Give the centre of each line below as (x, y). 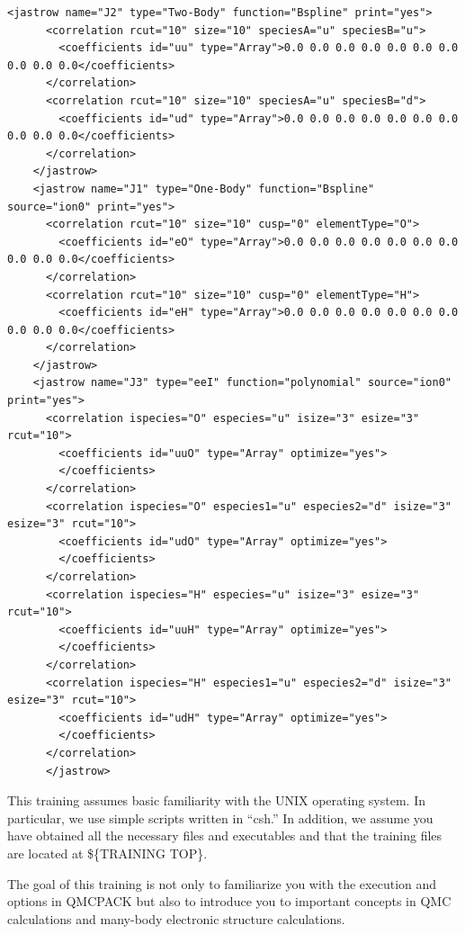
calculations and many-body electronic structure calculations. (176, 918)
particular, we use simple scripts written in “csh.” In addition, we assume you (220, 817)
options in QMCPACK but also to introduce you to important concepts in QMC (229, 901)
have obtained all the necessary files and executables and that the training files (225, 835)
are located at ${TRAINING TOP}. (107, 853)
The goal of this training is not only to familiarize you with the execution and (222, 883)
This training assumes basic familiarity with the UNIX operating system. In (216, 800)
